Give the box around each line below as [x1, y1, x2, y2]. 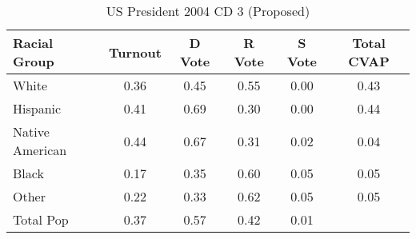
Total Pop [13, 210, 69, 229]
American [13, 141, 67, 159]
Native [13, 122, 50, 141]
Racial [13, 34, 54, 52]
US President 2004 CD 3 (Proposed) [106, 2, 310, 20]
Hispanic [13, 99, 62, 118]
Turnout [108, 42, 162, 62]
